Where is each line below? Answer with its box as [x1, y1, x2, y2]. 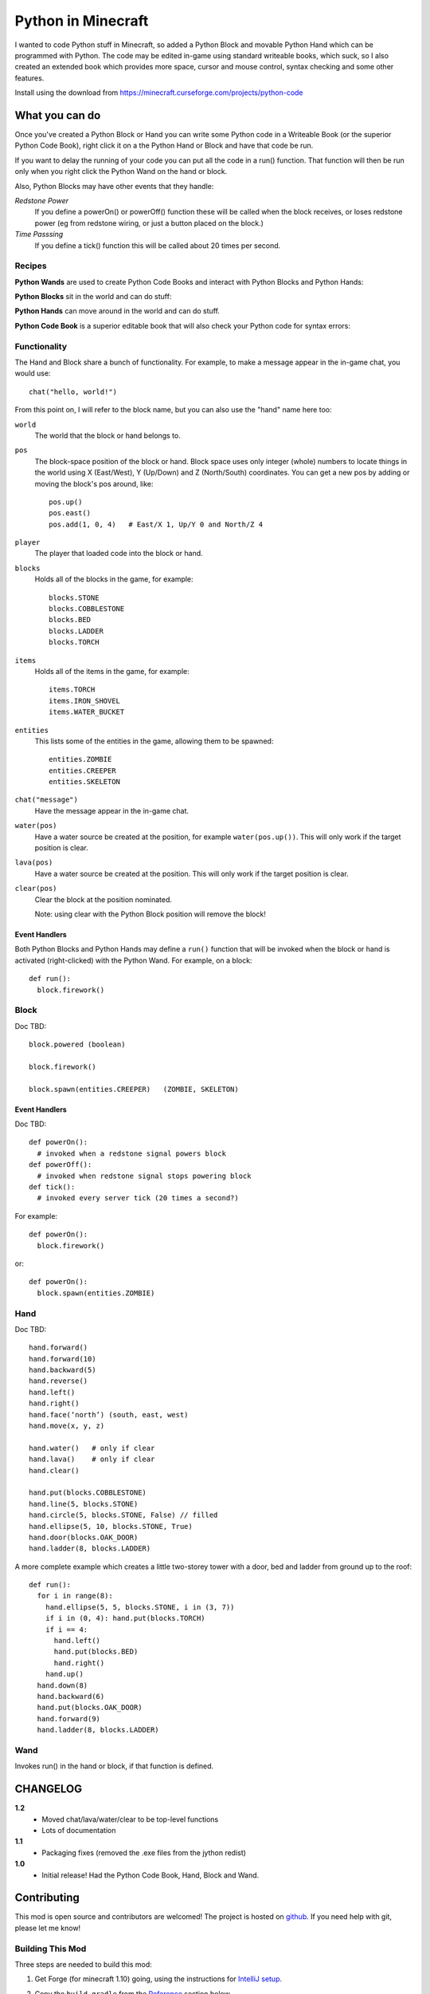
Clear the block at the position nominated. [34, 894, 173, 904]
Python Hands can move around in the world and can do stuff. [14, 306, 221, 316]
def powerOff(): [29, 1161, 92, 1169]
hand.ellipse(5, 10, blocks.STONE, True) [29, 1522, 193, 1531]
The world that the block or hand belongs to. [34, 431, 181, 440]
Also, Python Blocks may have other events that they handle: [14, 181, 214, 191]
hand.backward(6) [37, 1692, 105, 1700]
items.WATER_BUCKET [49, 707, 125, 717]
